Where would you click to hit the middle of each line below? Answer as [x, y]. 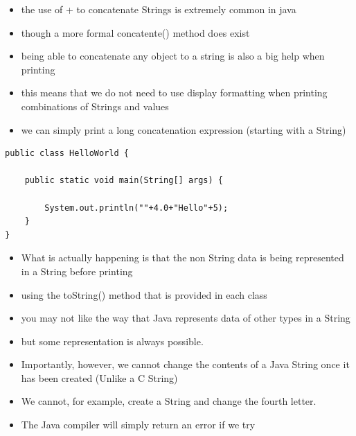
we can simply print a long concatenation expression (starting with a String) [184, 129]
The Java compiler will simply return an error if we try [138, 425]
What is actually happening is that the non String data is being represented [183, 258]
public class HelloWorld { [67, 154]
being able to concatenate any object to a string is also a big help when [173, 56]
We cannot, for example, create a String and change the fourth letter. [169, 401]
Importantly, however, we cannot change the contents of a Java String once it [185, 364]
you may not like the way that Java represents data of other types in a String [186, 318]
